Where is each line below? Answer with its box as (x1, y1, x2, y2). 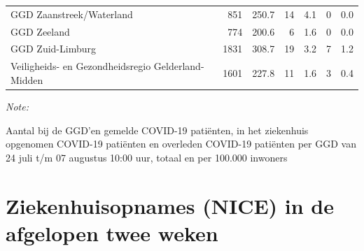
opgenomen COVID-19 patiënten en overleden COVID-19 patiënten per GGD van (6, 136, 356, 151)
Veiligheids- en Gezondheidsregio (10, 59, 151, 73)
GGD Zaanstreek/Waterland (10, 6, 133, 21)
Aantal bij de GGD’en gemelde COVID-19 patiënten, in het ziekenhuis (6, 122, 309, 137)
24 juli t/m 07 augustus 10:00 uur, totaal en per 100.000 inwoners (6, 150, 288, 164)
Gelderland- (153, 59, 204, 73)
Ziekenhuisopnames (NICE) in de (6, 191, 335, 220)
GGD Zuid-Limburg (10, 41, 96, 56)
